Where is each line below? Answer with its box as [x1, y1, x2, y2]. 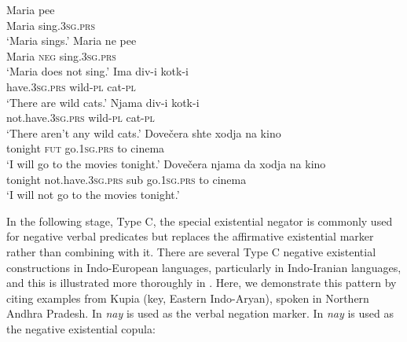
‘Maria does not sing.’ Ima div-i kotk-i [6, 63, 189, 79]
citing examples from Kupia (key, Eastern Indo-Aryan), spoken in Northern [6, 289, 369, 306]
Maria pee [6, 2, 55, 17]
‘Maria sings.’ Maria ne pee [6, 32, 137, 49]
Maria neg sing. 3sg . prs [6, 47, 116, 64]
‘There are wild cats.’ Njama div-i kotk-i [6, 94, 200, 110]
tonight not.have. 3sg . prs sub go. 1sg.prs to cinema [6, 171, 247, 187]
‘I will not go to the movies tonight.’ [6, 186, 180, 203]
